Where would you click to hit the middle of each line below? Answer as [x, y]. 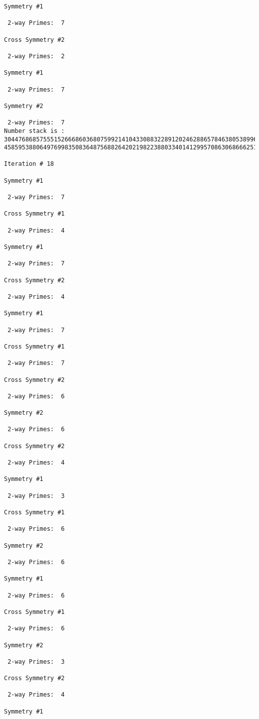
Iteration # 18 [29, 164]
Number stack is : [34, 131]
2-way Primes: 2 [36, 56]
